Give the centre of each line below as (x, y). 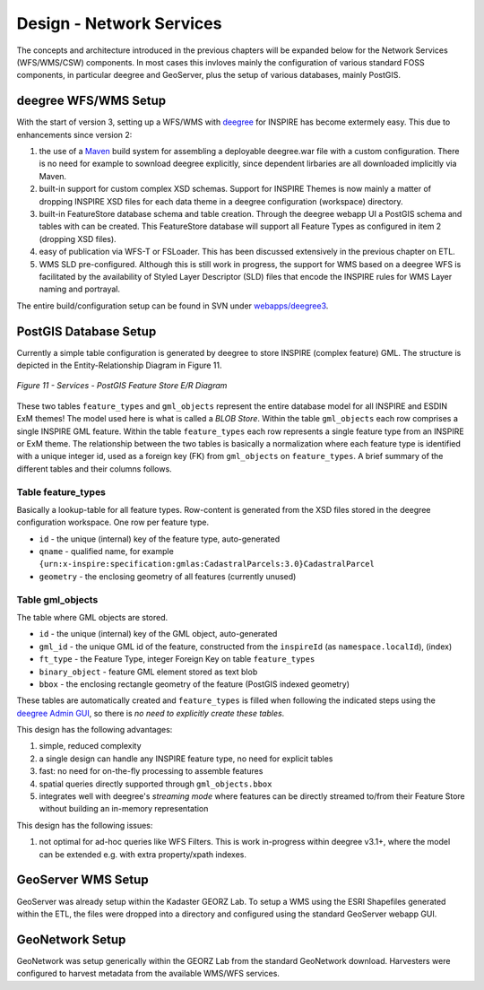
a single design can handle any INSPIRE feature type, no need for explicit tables (186, 759)
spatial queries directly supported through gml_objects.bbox (156, 784)
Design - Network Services (119, 23)
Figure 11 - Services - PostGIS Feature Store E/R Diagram (122, 386)
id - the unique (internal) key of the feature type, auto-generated (160, 539)
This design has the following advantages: (95, 730)
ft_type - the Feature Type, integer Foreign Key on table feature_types (177, 659)
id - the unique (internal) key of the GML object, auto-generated (158, 634)
